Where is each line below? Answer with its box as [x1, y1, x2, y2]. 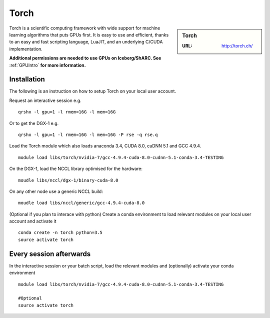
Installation [9, 75, 45, 83]
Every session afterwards [9, 249, 91, 258]
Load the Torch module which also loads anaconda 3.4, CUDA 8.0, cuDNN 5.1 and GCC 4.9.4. [9, 143, 201, 149]
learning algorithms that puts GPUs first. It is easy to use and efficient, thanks [9, 31, 169, 37]
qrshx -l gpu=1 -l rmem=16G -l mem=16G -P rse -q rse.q [18, 131, 158, 137]
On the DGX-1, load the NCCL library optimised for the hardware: [9, 165, 142, 172]
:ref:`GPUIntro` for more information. [9, 62, 86, 68]
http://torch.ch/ [221, 42, 253, 48]
